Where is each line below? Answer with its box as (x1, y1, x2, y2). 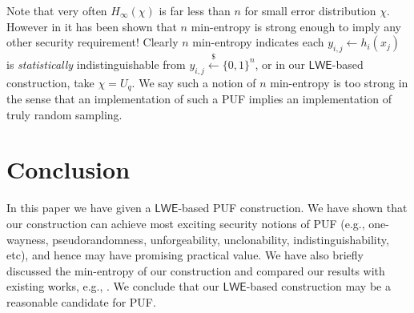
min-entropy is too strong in (270, 74, 408, 90)
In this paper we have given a (6, 199, 151, 216)
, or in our (255, 55, 305, 72)
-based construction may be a (246, 278, 391, 295)
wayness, (6, 231, 49, 247)
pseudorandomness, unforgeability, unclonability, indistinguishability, (52, 231, 389, 247)
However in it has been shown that (6, 18, 177, 34)
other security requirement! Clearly (6, 34, 179, 50)
